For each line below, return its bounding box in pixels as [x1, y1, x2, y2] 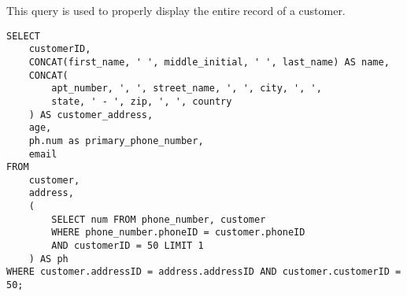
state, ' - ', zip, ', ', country [51, 95, 232, 107]
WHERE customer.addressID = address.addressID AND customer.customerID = [6, 266, 401, 278]
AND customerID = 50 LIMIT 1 [51, 240, 204, 252]
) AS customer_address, [28, 109, 154, 120]
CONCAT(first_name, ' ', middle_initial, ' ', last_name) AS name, [28, 56, 390, 68]
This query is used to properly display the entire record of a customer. [6, 2, 346, 18]
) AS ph [28, 253, 68, 265]
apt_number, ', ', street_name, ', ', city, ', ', [51, 83, 322, 94]
